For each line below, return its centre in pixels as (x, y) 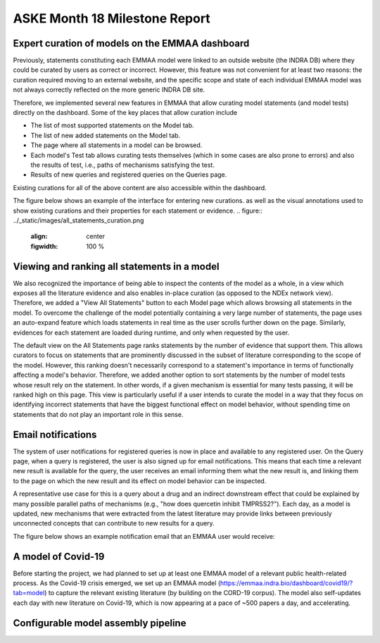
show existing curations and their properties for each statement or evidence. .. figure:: (138, 211)
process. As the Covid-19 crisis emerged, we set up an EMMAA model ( (117, 583)
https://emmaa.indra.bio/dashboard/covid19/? (286, 583)
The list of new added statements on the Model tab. (106, 135)
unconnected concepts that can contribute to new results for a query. (114, 523)
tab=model (29, 593)
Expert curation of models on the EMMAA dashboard (131, 43)
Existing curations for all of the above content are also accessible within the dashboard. (140, 187)
